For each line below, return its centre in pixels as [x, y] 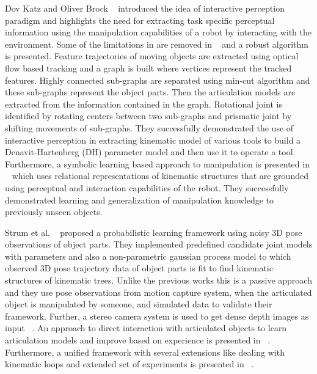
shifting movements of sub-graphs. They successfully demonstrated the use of [149, 127]
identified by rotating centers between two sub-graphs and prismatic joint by [148, 116]
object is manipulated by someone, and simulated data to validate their [139, 304]
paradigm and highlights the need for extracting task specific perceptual [140, 20]
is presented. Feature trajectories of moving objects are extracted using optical [152, 56]
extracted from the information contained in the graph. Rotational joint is [144, 104]
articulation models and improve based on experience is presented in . [138, 340]
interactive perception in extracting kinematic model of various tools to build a [153, 140]
